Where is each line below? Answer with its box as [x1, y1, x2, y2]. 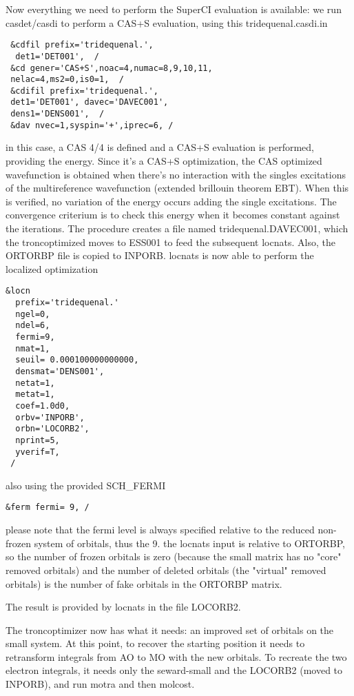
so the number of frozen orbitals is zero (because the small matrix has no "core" [6, 549, 342, 564]
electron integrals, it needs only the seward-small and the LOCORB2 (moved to [6, 663, 343, 677]
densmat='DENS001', [15, 366, 105, 376]
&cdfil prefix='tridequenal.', [10, 40, 154, 50]
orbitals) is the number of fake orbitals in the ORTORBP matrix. [6, 576, 282, 591]
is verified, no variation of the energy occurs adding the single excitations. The [6, 194, 337, 208]
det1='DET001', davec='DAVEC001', [10, 97, 169, 108]
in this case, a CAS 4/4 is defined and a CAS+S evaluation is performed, [6, 140, 314, 154]
